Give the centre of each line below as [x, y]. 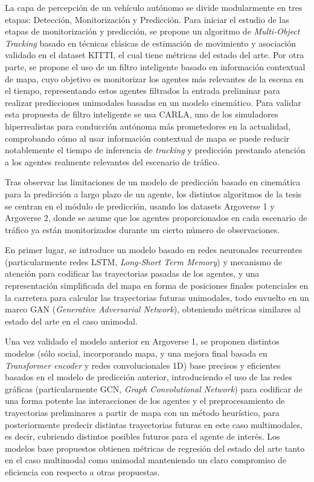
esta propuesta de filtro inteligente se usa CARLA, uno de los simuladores [142, 114]
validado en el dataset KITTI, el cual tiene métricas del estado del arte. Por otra [155, 55]
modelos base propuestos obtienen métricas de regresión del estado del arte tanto [155, 448]
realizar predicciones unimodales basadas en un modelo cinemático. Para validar [153, 102]
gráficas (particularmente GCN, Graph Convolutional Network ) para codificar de [154, 388]
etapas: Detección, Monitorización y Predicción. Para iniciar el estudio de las [147, 19]
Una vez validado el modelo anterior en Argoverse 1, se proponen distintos [142, 341]
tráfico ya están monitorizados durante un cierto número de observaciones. [143, 229]
